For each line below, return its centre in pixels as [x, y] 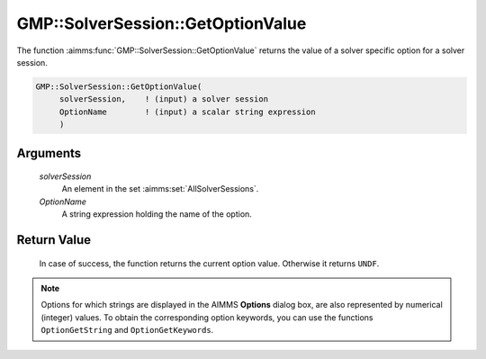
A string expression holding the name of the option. [157, 214]
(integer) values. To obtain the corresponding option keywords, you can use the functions [207, 317]
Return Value [54, 240]
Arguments [49, 153]
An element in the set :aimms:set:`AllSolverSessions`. [160, 189]
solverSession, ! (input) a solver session [164, 99]
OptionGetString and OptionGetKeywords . [127, 330]
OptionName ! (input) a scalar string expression [187, 112]
